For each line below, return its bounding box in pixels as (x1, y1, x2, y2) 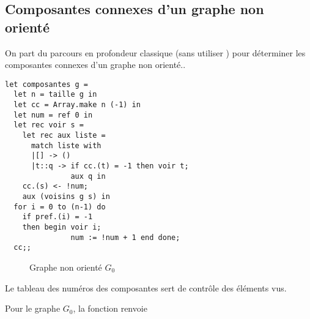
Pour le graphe (5, 302, 61, 315)
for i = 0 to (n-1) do (13, 202, 106, 211)
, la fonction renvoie (73, 302, 147, 315)
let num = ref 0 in (13, 110, 93, 119)
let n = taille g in (13, 90, 97, 99)
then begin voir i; (22, 222, 101, 231)
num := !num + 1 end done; (70, 233, 180, 242)
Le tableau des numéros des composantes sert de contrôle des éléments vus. (5, 281, 287, 294)
